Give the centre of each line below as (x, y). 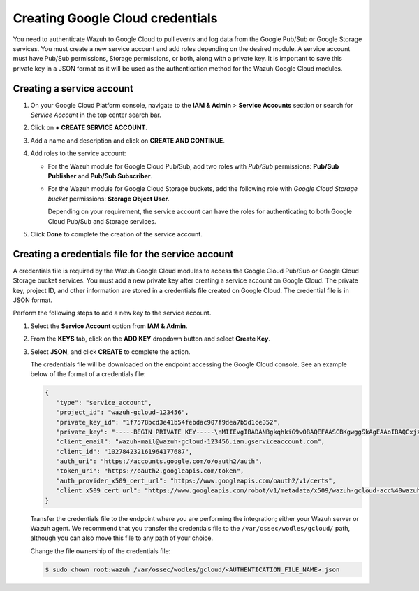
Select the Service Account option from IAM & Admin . (109, 326)
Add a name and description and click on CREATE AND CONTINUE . (127, 141)
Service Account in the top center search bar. (96, 115)
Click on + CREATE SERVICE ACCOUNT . (89, 128)
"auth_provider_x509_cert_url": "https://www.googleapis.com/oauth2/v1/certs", (196, 480)
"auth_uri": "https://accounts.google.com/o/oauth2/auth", (159, 461)
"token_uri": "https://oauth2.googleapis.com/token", (150, 471)
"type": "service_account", (104, 403)
